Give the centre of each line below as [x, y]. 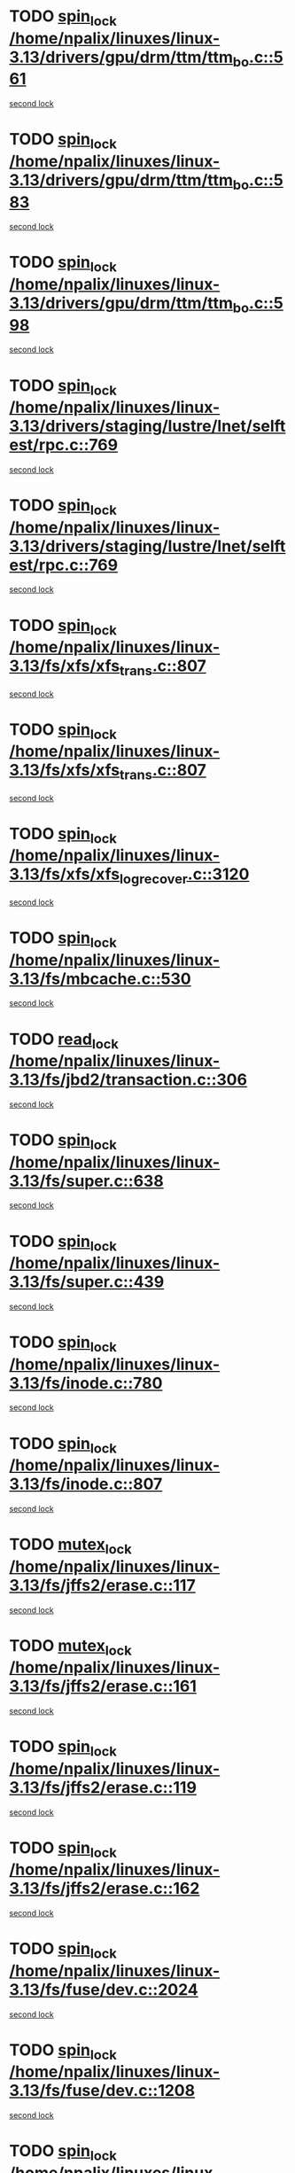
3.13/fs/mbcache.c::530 [101, 979]
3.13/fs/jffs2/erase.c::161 [103, 1686]
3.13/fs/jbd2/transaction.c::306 [128, 1080]
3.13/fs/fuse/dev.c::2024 [104, 1989]
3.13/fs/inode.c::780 [86, 1383]
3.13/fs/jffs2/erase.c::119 [103, 1787]
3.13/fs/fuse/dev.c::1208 [102, 2091]
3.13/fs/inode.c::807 [86, 1484]
